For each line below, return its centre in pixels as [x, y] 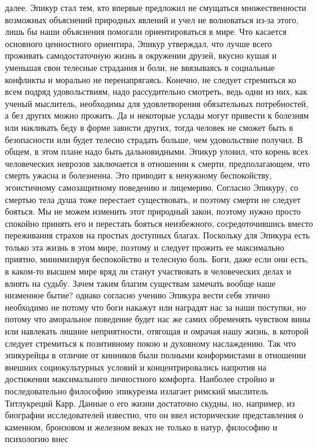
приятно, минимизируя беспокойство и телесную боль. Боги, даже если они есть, [157, 259]
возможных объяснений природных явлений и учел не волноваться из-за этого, [152, 19]
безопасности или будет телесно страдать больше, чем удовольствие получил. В [154, 139]
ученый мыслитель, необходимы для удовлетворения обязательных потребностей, [157, 103]
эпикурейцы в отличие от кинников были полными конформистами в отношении [155, 355]
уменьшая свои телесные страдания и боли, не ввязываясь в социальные [140, 67]
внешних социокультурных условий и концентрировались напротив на [136, 367]
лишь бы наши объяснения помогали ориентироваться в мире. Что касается [146, 31]
